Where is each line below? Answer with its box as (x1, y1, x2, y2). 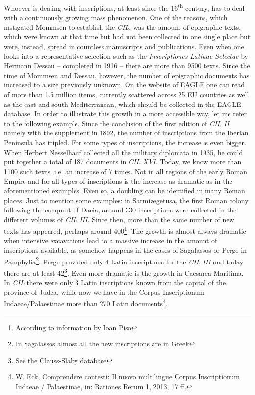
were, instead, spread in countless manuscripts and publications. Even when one (4, 41, 244, 52)
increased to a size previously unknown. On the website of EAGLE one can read (4, 79, 245, 90)
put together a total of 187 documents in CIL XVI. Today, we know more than (4, 157, 242, 167)
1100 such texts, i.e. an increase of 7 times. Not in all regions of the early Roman (4, 166, 248, 176)
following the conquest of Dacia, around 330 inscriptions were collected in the (4, 205, 237, 215)
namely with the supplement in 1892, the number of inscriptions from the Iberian (4, 128, 249, 138)
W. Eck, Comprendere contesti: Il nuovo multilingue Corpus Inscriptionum (15, 371, 240, 382)
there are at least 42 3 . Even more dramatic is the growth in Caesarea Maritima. (4, 266, 244, 278)
